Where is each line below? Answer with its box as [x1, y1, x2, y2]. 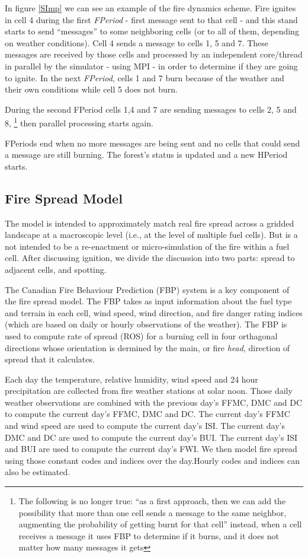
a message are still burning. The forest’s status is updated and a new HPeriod [5, 148, 288, 161]
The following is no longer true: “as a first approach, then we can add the [18, 495, 286, 507]
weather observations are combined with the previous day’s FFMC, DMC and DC [5, 396, 303, 408]
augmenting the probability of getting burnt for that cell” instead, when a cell [18, 518, 302, 530]
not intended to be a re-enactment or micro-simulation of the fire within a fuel [5, 240, 290, 252]
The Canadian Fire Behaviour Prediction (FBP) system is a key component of [5, 283, 290, 295]
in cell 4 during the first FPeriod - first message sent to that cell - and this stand [5, 13, 298, 26]
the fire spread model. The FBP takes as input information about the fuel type [5, 295, 292, 307]
